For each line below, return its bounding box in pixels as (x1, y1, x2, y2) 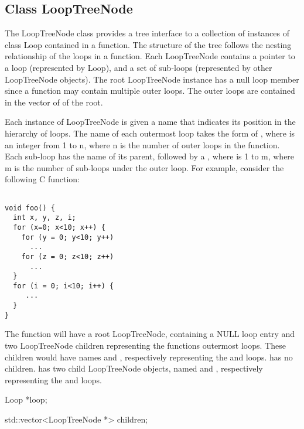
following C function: (5, 173, 80, 185)
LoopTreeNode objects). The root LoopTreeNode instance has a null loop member (5, 73, 299, 85)
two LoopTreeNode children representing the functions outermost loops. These (5, 339, 286, 352)
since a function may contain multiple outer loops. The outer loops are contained (5, 84, 295, 97)
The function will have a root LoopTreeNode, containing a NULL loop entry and (5, 328, 295, 340)
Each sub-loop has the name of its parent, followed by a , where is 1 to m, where (5, 150, 295, 162)
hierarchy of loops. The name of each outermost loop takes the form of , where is (5, 127, 295, 139)
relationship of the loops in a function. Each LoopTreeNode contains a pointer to (5, 50, 295, 62)
